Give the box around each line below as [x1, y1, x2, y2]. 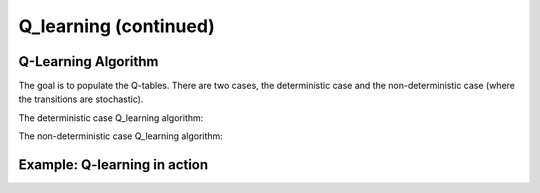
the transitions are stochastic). [18, 93, 144, 105]
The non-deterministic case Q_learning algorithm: [18, 130, 224, 142]
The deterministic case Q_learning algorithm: [18, 111, 204, 124]
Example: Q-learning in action [18, 156, 209, 174]
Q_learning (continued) [18, 15, 215, 37]
